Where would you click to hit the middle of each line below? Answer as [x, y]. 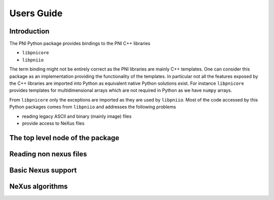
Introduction [29, 31]
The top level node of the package [64, 138]
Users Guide [36, 13]
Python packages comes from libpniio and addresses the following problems [93, 107]
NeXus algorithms [39, 186]
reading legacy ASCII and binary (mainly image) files [77, 116]
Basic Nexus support [43, 170]
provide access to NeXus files [53, 123]
